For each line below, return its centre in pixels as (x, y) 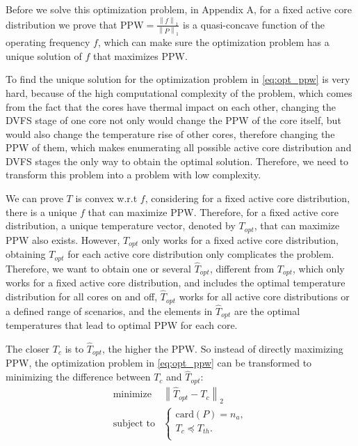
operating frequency (48, 42)
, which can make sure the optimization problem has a (213, 42)
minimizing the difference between (78, 377)
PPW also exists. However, (63, 239)
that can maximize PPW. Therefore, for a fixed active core (213, 212)
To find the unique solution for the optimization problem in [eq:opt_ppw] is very (178, 79)
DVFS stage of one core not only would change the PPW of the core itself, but (173, 120)
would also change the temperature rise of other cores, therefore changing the (170, 133)
